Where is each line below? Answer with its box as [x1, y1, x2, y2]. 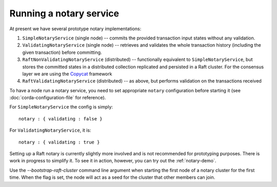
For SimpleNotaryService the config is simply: [9, 104, 113, 110]
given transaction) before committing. [22, 49, 102, 55]
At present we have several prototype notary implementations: [9, 26, 142, 32]
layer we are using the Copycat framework [22, 71, 112, 77]
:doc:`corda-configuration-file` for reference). [9, 95, 106, 101]
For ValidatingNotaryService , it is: [9, 127, 91, 133]
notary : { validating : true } [18, 139, 100, 145]
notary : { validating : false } [18, 116, 103, 121]
